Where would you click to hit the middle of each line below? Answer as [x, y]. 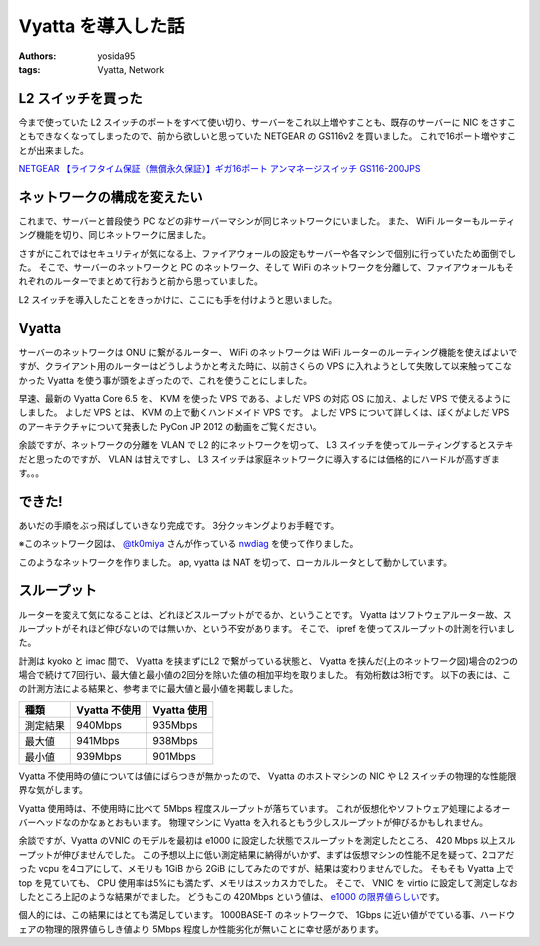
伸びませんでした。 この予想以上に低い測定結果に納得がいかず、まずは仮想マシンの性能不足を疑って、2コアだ [288, 854]
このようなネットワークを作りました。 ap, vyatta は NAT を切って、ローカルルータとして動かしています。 [235, 562]
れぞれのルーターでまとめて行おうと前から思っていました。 [141, 281]
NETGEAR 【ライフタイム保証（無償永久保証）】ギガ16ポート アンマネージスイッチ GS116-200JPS [219, 169]
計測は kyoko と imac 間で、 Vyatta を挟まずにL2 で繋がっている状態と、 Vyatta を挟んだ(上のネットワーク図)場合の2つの [268, 661]
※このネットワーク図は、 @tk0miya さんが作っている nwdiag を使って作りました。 [188, 544]
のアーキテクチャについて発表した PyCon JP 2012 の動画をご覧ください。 [170, 426]
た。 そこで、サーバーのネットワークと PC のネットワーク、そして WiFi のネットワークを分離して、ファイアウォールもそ [266, 267]
